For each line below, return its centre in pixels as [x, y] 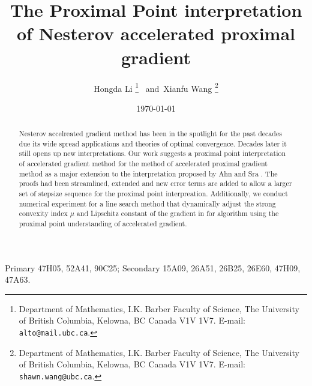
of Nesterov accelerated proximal [156, 33]
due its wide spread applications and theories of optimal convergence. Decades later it [153, 143]
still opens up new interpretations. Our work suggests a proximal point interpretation [152, 153]
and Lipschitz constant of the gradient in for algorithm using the [178, 213]
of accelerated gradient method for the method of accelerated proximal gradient [143, 164]
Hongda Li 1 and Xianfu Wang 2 [156, 87]
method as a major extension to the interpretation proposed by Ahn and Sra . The [148, 173]
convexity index [43, 213]
